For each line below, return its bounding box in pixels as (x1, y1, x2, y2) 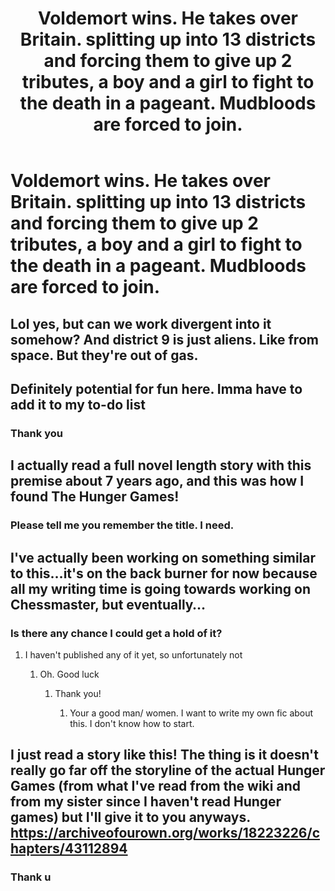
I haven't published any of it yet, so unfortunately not (24, 648, 243, 661)
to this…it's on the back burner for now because (10, 565, 318, 582)
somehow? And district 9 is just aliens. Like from (10, 331, 319, 348)
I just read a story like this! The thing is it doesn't (10, 747, 319, 764)
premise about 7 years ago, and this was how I (10, 473, 305, 490)
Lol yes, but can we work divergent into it (10, 315, 272, 332)
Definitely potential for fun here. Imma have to (10, 380, 303, 397)
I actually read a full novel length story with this (10, 457, 312, 474)
